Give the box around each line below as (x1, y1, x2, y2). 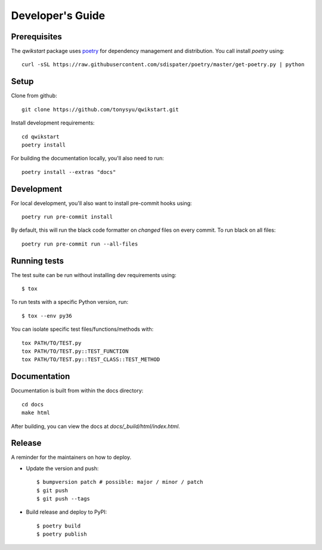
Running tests (11, 256, 64, 266)
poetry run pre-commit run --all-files (21, 240, 138, 247)
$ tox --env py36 (21, 312, 72, 319)
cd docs (21, 401, 44, 408)
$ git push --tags (36, 495, 91, 502)
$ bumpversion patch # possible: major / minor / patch (36, 478, 203, 486)
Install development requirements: (11, 119, 95, 126)
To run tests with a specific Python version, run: (11, 299, 129, 306)
